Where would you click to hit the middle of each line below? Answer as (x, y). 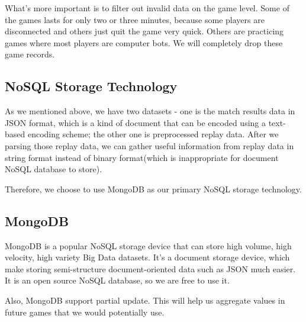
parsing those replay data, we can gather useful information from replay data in (149, 145)
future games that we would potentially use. (85, 312)
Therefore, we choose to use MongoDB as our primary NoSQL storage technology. (153, 189)
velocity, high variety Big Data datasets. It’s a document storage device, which (147, 257)
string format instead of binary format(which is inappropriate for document (142, 157)
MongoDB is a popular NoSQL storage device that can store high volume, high (148, 245)
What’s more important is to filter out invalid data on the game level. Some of (147, 8)
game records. (30, 54)
